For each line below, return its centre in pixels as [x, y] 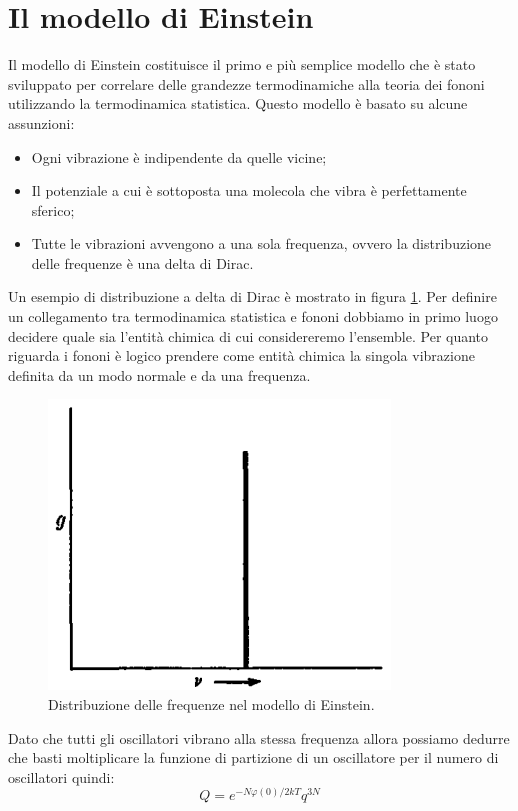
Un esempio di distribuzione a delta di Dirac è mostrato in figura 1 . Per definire [252, 296]
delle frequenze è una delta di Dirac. [142, 262]
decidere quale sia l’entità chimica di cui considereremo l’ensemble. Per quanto [248, 335]
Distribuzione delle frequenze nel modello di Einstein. [211, 704]
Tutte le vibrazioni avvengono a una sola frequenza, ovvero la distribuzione [261, 243]
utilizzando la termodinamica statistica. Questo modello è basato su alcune [238, 103]
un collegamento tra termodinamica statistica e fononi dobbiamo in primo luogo [253, 316]
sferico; [53, 209]
